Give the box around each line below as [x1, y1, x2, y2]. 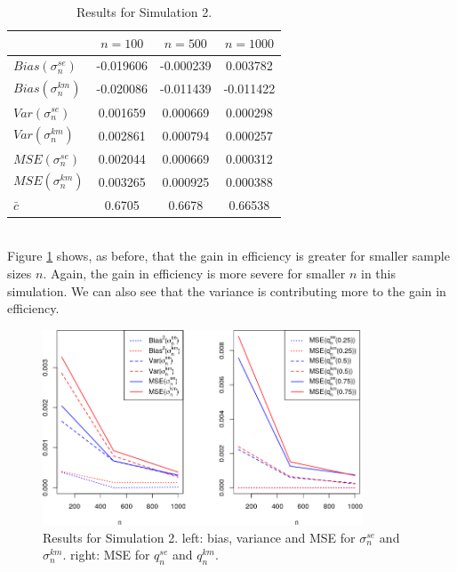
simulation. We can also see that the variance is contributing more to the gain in [7, 281, 446, 300]
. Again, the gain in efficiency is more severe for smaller [43, 264, 346, 282]
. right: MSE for [62, 545, 150, 564]
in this [361, 264, 396, 282]
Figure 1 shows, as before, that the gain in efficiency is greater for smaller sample [7, 246, 450, 265]
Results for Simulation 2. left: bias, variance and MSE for [43, 528, 356, 546]
